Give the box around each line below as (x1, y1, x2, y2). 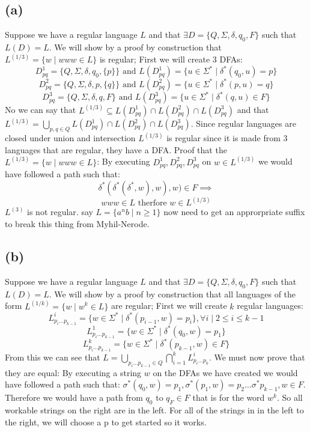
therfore (138, 199, 167, 208)
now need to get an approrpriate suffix (163, 205, 305, 218)
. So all (276, 391, 303, 404)
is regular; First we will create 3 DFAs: (99, 53, 243, 65)
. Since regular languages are (190, 117, 296, 129)
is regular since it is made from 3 (166, 132, 288, 144)
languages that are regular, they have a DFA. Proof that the (5, 143, 227, 156)
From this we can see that (5, 350, 100, 363)
